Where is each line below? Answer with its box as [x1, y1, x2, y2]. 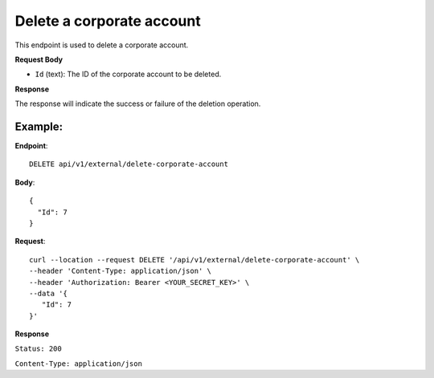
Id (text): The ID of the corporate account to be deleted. [35, 69, 222, 79]
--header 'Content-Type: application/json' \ [29, 266, 212, 276]
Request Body [14, 55, 63, 64]
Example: [14, 120, 63, 133]
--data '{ [29, 289, 68, 298]
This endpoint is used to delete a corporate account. [14, 40, 189, 50]
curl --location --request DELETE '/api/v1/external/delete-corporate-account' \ [29, 255, 360, 264]
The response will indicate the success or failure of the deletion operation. [14, 99, 261, 108]
